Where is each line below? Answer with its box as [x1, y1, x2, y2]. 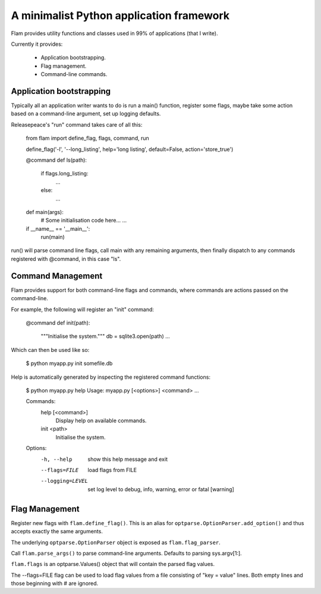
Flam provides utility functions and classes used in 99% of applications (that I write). [11, 30, 218, 37]
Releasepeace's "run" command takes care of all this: [11, 121, 143, 128]
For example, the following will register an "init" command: [11, 306, 155, 313]
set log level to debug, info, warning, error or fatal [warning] [87, 485, 234, 493]
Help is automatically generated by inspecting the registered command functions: [11, 373, 211, 381]
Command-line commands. [40, 71, 108, 78]
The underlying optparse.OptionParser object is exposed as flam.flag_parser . [11, 539, 221, 546]
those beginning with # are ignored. [11, 580, 99, 587]
